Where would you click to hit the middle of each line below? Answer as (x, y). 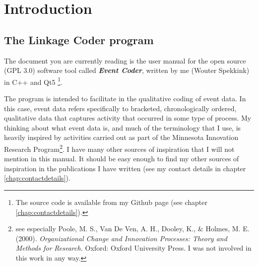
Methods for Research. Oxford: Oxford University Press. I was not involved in (133, 248)
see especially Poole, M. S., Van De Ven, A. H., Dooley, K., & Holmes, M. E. (132, 229)
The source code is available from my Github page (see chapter (111, 202)
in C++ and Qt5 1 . (33, 81)
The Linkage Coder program (79, 39)
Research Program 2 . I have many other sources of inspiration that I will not (119, 148)
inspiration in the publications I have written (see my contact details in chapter (125, 168)
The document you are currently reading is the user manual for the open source (125, 60)
